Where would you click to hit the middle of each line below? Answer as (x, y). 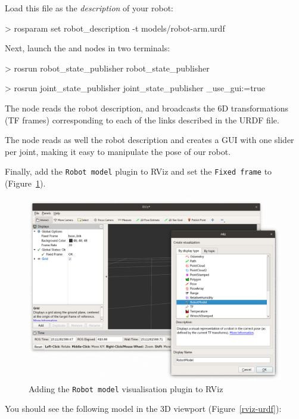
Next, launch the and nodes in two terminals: (88, 48)
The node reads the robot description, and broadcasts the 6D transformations (147, 108)
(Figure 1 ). (25, 183)
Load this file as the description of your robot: (89, 8)
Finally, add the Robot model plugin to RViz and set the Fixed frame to (138, 171)
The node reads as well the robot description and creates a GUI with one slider (149, 140)
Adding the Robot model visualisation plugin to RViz (126, 388)
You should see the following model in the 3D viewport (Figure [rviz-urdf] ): (143, 409)
